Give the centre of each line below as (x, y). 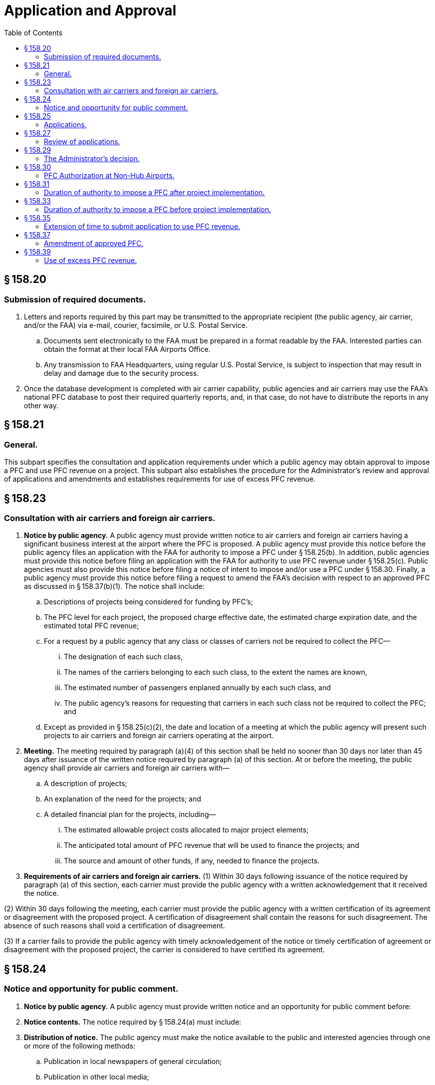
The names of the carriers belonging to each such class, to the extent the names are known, (216, 672)
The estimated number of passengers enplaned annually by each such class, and (198, 688)
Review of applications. (82, 141)
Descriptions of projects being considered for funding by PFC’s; (149, 602)
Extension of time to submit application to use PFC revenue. (142, 226)
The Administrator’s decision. (92, 158)
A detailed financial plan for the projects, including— (130, 814)
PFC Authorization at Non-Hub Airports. (109, 175)
